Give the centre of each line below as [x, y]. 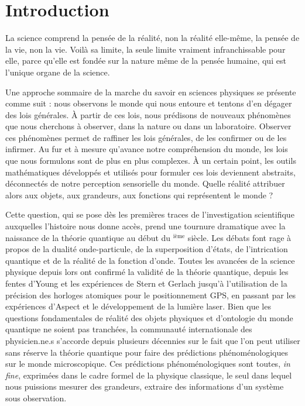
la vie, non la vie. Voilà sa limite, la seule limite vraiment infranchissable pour [145, 49]
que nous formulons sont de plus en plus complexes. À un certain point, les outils [151, 161]
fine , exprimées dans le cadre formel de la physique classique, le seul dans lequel [149, 375]
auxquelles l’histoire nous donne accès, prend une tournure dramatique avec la [145, 226]
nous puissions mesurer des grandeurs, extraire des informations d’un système [145, 386]
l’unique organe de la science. [58, 72]
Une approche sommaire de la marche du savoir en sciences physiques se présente [151, 92]
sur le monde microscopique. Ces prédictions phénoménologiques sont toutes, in [148, 364]
